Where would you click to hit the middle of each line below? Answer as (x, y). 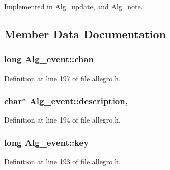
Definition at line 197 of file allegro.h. (62, 78)
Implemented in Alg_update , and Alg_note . (74, 6)
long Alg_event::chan (49, 59)
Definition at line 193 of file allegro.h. (62, 162)
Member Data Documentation (85, 33)
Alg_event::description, (78, 101)
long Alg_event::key (47, 142)
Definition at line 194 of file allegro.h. (62, 120)
